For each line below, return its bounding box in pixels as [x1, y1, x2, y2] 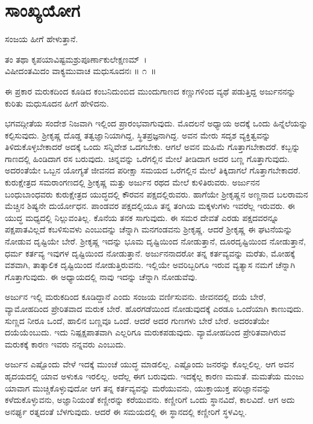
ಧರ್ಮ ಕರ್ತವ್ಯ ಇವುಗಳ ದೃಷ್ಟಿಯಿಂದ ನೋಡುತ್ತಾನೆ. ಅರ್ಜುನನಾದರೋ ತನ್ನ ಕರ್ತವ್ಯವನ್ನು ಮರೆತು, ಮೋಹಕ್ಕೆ [5, 246, 295, 259]
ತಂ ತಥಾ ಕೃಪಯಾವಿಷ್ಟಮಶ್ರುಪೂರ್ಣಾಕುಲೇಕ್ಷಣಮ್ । [5, 52, 147, 65]
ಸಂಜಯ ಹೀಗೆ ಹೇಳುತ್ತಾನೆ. [5, 33, 78, 45]
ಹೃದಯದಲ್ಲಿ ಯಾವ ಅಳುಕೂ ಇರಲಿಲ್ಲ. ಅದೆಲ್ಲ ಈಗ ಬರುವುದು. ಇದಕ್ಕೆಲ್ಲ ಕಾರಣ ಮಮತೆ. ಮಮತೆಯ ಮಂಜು [5, 369, 304, 382]
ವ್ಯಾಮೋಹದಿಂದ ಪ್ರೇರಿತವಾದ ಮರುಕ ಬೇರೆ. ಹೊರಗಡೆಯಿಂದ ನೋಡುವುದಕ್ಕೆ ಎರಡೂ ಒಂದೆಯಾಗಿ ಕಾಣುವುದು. [5, 302, 304, 314]
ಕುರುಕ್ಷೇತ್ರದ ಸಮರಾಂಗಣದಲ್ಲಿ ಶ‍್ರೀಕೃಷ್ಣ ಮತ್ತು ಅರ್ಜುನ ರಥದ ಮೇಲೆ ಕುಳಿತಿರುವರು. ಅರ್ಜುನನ [5, 176, 260, 189]
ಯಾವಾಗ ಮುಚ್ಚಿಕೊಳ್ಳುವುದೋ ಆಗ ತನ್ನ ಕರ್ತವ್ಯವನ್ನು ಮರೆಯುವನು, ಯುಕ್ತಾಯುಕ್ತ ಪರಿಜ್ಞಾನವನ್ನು [5, 381, 271, 394]
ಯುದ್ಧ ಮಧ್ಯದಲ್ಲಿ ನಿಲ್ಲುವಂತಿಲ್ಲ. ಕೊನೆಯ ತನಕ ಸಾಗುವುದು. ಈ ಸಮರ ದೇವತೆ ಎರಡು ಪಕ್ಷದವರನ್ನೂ [5, 211, 279, 223]
